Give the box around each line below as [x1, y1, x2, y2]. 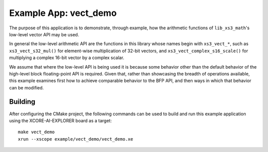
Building [9, 97, 36, 106]
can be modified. [9, 84, 44, 90]
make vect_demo [18, 129, 55, 135]
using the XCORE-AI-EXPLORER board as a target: [9, 117, 112, 124]
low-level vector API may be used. [9, 31, 79, 37]
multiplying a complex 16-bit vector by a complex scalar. [9, 55, 125, 61]
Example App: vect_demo [9, 7, 117, 18]
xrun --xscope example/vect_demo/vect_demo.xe [18, 136, 134, 142]
